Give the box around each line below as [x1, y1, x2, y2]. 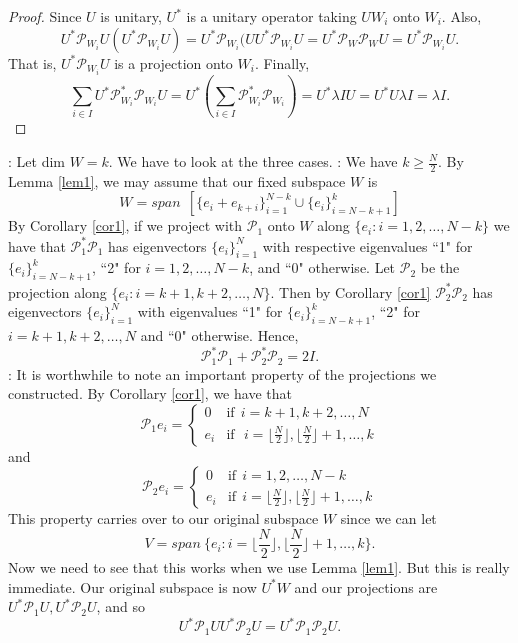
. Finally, [254, 52, 310, 73]
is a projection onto [114, 52, 233, 73]
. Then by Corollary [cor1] [270, 281, 431, 302]
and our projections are [294, 576, 438, 597]
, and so [96, 596, 145, 617]
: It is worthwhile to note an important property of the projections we [8, 363, 437, 384]
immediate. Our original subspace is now [8, 576, 257, 597]
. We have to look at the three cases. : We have [108, 151, 398, 171]
